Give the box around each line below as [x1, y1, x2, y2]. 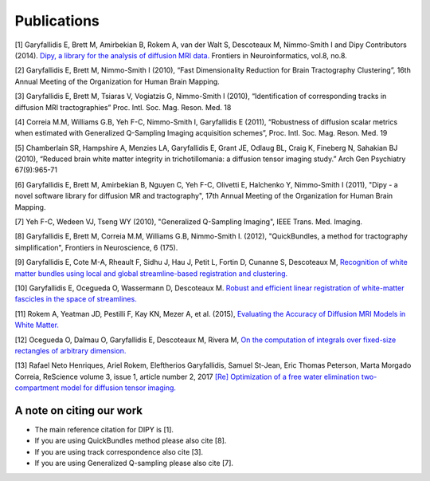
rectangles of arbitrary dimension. [14, 345, 127, 355]
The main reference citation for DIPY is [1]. [34, 425, 174, 434]
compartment [14, 383, 60, 392]
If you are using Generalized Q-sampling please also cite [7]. [34, 459, 234, 468]
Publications [14, 12, 100, 30]
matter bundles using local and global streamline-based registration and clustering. [14, 268, 288, 278]
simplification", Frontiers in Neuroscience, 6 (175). [14, 242, 178, 252]
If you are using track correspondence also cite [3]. [34, 447, 203, 456]
